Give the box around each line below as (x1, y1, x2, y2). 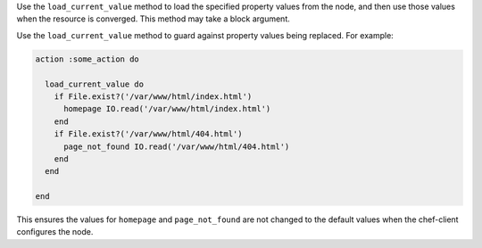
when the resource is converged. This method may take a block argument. (16, 13, 290, 24)
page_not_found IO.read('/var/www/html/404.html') (63, 141, 290, 152)
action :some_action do (35, 54, 140, 64)
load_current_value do (45, 79, 145, 89)
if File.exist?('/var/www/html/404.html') (54, 129, 243, 139)
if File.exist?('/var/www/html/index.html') (54, 91, 253, 102)
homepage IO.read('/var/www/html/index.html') (63, 103, 271, 114)
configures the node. (16, 227, 94, 237)
